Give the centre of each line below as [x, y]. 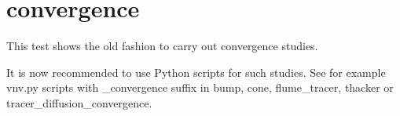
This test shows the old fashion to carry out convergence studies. [162, 46]
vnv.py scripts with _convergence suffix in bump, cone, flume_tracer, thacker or [200, 87]
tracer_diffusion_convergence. [79, 102]
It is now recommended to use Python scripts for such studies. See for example [196, 72]
